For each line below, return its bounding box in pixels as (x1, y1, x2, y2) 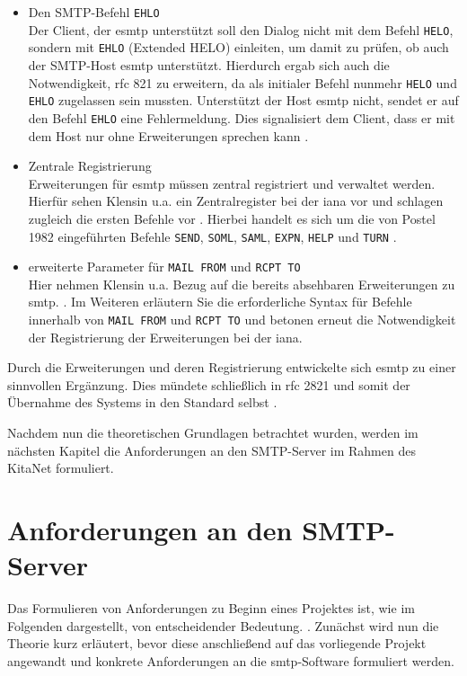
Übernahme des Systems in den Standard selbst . (7, 393, 278, 412)
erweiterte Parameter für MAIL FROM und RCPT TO (28, 257, 301, 276)
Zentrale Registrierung (28, 156, 152, 175)
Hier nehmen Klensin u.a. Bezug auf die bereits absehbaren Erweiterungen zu (28, 274, 455, 293)
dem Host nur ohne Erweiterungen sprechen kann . (28, 126, 309, 145)
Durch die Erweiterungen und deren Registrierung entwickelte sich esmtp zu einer (7, 358, 456, 377)
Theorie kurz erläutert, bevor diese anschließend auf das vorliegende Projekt (7, 634, 427, 653)
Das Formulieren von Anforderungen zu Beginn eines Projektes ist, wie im (7, 599, 415, 618)
